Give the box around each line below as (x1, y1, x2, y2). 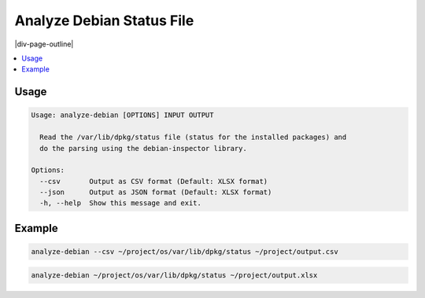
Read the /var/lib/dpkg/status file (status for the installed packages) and (39, 133, 347, 142)
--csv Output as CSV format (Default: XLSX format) (39, 177, 268, 186)
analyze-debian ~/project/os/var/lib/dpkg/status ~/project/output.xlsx (31, 270, 318, 279)
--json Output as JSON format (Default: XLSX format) (39, 188, 272, 197)
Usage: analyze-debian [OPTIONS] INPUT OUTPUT (31, 111, 214, 120)
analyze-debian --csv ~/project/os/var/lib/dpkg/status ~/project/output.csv (31, 248, 338, 256)
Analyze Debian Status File (14, 12, 194, 29)
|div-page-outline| (14, 39, 74, 49)
